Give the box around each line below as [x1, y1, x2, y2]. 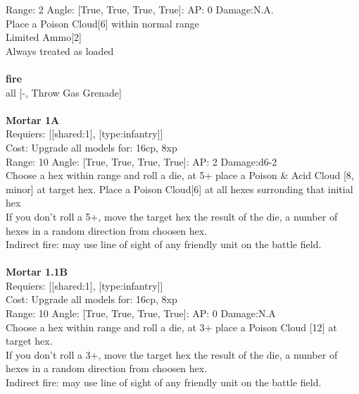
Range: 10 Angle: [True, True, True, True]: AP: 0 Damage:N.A [6, 306, 276, 321]
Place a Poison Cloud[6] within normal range [6, 16, 199, 30]
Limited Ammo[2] [6, 30, 82, 44]
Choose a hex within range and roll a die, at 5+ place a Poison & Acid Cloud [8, [6, 168, 354, 183]
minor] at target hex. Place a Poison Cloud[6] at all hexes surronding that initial [6, 181, 353, 196]
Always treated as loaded [6, 43, 114, 58]
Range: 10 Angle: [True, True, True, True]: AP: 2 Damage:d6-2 [6, 154, 277, 168]
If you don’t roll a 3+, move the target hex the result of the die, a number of [6, 347, 338, 362]
